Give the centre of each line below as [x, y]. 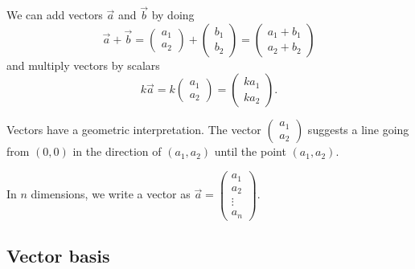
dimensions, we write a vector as [111, 194]
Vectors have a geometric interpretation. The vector [134, 130]
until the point [250, 151]
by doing [173, 15]
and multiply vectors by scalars [83, 65]
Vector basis [58, 255]
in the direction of [117, 151]
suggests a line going [358, 130]
